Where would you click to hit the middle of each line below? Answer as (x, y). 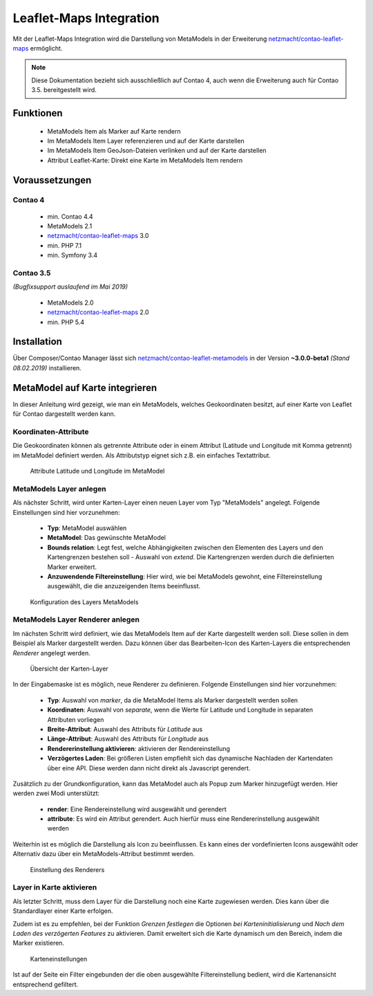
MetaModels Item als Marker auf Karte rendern (114, 131)
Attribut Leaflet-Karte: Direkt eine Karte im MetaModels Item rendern (145, 160)
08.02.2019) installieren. (47, 368)
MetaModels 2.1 (70, 226)
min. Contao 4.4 (70, 216)
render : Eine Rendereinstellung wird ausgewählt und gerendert (137, 809)
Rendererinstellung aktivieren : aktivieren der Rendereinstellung (139, 748)
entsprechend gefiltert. (46, 984)
